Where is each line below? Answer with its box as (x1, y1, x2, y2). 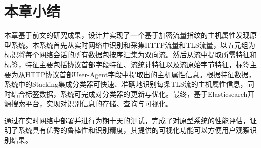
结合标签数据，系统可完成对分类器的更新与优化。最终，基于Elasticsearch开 (11, 88, 255, 99)
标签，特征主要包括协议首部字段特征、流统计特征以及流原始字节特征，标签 (4, 59, 250, 69)
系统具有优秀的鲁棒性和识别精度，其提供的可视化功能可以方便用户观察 (18, 125, 250, 135)
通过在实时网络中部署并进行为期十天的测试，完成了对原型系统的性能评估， (4, 115, 250, 125)
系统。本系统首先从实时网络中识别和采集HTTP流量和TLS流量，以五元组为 (11, 39, 255, 50)
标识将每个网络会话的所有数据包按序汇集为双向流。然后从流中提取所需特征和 (4, 49, 257, 60)
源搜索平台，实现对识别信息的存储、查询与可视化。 (4, 98, 173, 109)
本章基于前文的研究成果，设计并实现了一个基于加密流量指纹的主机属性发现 (4, 30, 250, 40)
